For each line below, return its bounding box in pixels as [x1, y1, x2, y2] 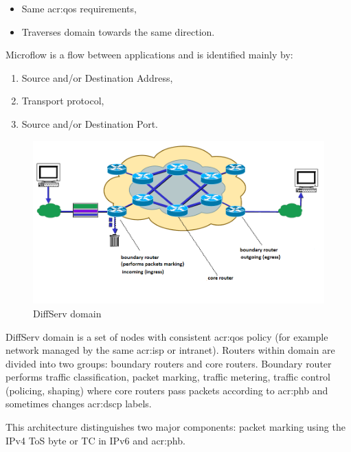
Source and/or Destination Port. [21, 116, 158, 131]
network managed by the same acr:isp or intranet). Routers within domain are [5, 343, 335, 357]
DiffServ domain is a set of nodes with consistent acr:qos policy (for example [5, 329, 328, 343]
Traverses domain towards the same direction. [21, 24, 215, 38]
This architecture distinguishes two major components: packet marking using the [5, 420, 346, 434]
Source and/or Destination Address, [21, 70, 173, 84]
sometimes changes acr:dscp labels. [5, 396, 152, 411]
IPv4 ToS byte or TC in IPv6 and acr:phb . [5, 433, 185, 447]
